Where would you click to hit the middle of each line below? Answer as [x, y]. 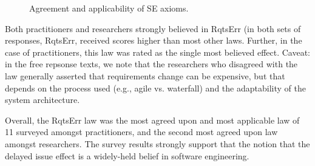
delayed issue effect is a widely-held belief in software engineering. [127, 155]
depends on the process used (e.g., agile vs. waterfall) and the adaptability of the [155, 88]
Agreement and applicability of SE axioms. [109, 8]
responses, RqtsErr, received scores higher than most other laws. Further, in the [154, 40]
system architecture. [42, 100]
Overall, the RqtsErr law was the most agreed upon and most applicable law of [152, 120]
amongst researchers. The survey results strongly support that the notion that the [157, 143]
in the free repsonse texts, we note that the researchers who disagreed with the [151, 64]
